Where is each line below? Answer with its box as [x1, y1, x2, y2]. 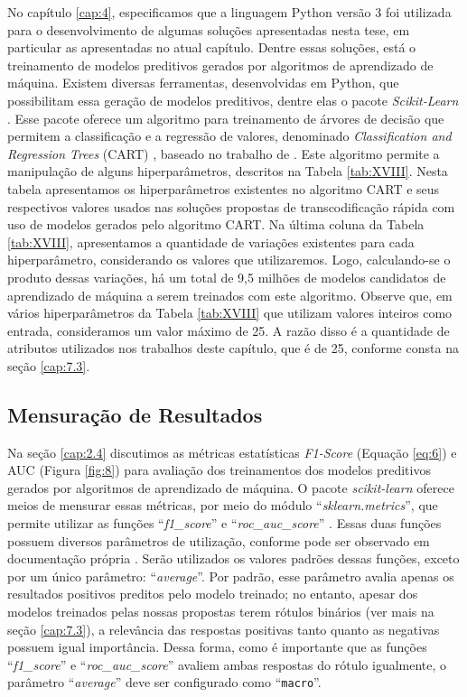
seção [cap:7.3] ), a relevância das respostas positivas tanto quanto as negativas [7, 619, 440, 638]
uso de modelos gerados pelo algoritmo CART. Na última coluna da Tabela [7, 215, 425, 234]
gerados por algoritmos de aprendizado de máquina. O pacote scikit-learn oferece [7, 478, 454, 497]
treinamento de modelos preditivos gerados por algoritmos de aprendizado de [7, 55, 434, 74]
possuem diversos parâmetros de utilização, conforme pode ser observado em [7, 531, 430, 550]
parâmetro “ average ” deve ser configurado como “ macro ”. [7, 673, 322, 692]
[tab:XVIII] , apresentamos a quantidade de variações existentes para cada [7, 232, 415, 251]
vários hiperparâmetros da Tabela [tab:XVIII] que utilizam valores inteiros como [7, 303, 453, 322]
